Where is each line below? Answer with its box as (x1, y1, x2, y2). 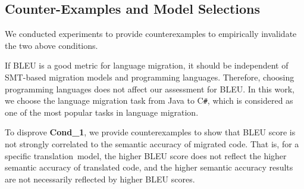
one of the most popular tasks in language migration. (5, 106, 199, 118)
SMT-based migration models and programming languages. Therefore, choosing (5, 70, 294, 83)
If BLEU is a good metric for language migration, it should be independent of (5, 59, 289, 72)
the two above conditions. (5, 39, 98, 51)
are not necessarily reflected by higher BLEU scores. (5, 172, 195, 185)
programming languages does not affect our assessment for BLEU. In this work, (5, 82, 295, 95)
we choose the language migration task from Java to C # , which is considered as (5, 94, 293, 107)
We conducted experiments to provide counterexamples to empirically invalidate (5, 27, 297, 40)
